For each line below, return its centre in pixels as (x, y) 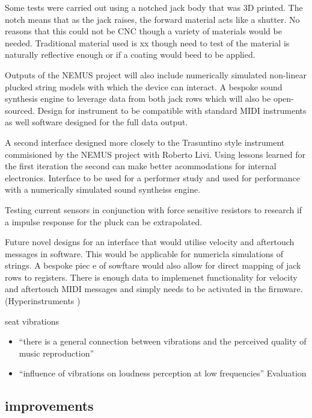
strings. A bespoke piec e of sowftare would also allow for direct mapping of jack (153, 265)
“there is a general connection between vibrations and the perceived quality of (163, 341)
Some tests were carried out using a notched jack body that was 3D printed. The (154, 7)
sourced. (20, 110)
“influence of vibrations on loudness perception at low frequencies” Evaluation (163, 373)
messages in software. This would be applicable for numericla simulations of (144, 253)
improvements (49, 406)
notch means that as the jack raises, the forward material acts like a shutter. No (152, 19)
